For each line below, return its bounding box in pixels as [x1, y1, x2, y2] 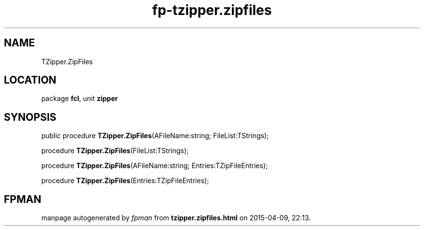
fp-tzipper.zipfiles [152, 2, 272, 18]
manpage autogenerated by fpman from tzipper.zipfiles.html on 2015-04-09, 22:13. [41, 214, 311, 222]
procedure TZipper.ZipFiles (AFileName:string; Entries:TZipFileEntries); [41, 161, 268, 170]
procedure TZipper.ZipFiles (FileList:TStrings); [41, 146, 189, 155]
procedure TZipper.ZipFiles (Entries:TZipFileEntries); [41, 176, 209, 185]
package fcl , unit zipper [41, 94, 118, 103]
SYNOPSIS [4, 111, 57, 123]
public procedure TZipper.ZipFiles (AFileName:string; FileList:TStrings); [41, 131, 269, 140]
